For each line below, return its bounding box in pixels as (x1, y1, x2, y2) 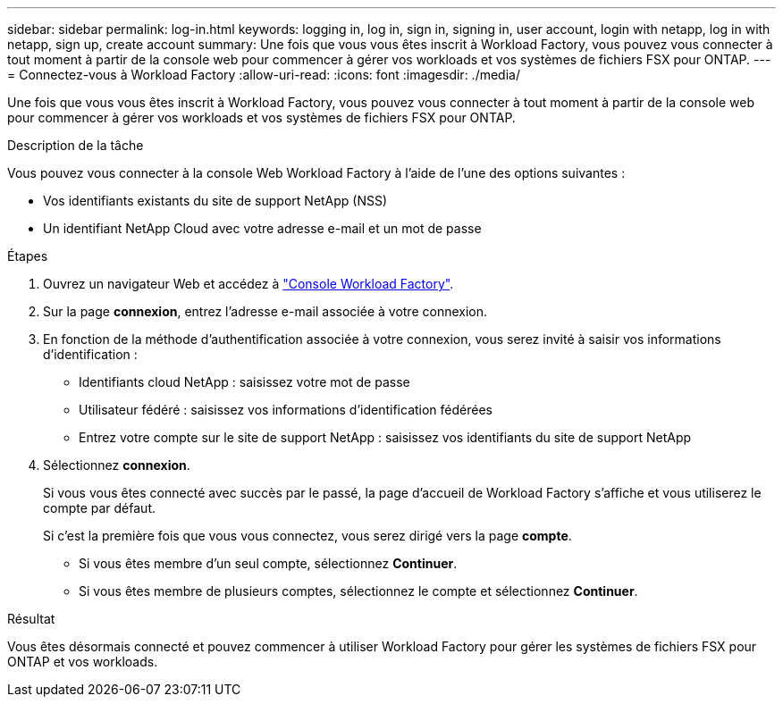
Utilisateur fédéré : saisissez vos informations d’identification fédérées (79, 402, 493, 417)
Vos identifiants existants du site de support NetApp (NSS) (43, 193, 388, 208)
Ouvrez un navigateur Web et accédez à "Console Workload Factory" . (43, 276, 454, 291)
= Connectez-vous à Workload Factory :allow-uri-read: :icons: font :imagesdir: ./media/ (7, 67, 520, 82)
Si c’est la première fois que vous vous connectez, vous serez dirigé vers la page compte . (43, 528, 572, 543)
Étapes (7, 248, 48, 264)
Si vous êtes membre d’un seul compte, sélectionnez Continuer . (79, 556, 458, 571)
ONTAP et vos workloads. (7, 654, 158, 669)
